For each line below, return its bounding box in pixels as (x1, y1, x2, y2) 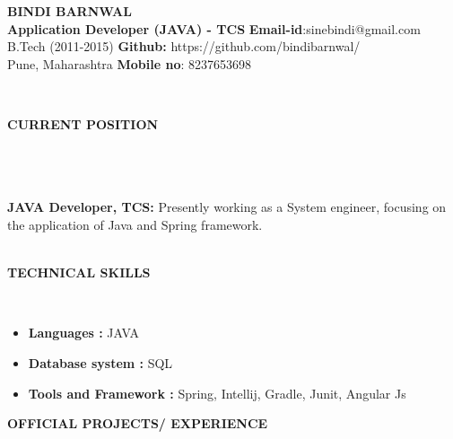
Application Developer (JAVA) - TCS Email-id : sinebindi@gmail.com (7, 19, 421, 38)
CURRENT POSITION (7, 114, 159, 133)
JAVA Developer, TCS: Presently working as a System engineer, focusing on (7, 198, 447, 216)
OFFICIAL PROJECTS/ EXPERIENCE (7, 414, 268, 433)
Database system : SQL (28, 353, 173, 372)
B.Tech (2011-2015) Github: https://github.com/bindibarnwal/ (7, 37, 361, 56)
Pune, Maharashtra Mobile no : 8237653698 (7, 54, 252, 73)
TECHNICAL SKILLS (7, 263, 151, 282)
